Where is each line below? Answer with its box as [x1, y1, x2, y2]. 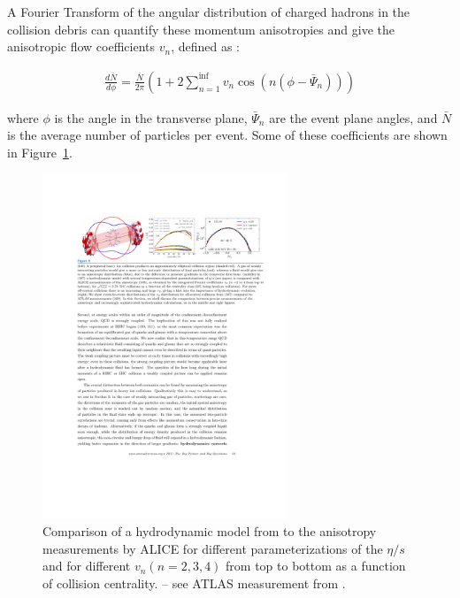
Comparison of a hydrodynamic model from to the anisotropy [42, 521, 377, 540]
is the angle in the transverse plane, [54, 108, 248, 126]
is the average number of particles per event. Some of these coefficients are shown [7, 126, 448, 144]
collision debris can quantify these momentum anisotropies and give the [7, 19, 395, 38]
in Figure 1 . [7, 143, 73, 161]
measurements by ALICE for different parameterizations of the [42, 539, 383, 557]
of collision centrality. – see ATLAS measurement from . [42, 573, 346, 592]
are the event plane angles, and [269, 108, 438, 126]
